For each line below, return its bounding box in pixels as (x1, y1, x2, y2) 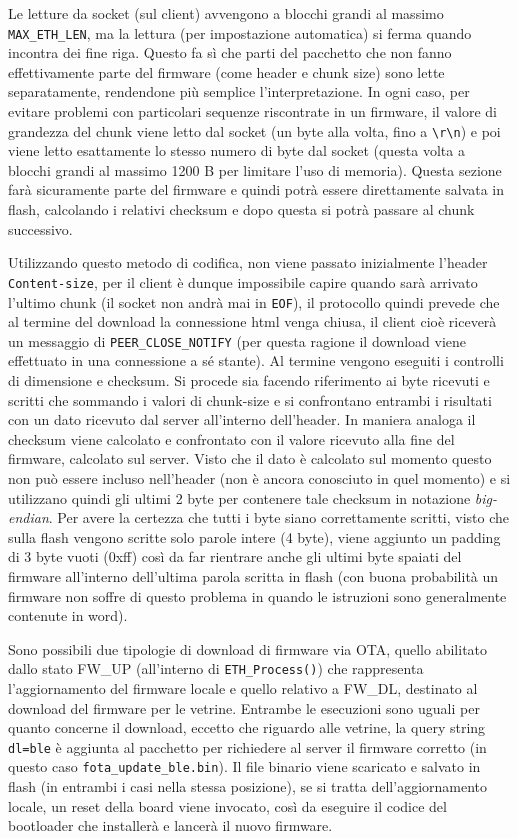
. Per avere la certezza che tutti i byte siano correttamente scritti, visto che (48, 507, 510, 528)
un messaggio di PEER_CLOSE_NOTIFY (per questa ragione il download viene (8, 330, 467, 351)
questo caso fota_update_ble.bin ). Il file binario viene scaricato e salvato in (8, 756, 481, 777)
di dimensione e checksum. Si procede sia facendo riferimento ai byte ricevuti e (8, 370, 490, 390)
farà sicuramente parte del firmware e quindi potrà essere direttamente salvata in (8, 179, 505, 200)
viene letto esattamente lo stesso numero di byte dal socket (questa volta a (8, 140, 465, 161)
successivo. (8, 218, 73, 239)
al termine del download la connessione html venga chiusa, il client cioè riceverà (8, 311, 497, 332)
